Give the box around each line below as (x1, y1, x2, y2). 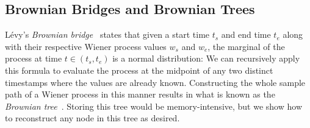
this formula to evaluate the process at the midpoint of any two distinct (5, 63, 273, 76)
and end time (221, 28, 271, 41)
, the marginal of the (207, 40, 285, 52)
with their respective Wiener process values (5, 40, 167, 52)
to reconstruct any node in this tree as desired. (5, 112, 180, 124)
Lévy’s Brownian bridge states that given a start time (5, 28, 210, 41)
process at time (5, 52, 62, 65)
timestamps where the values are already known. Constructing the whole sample (5, 76, 306, 88)
